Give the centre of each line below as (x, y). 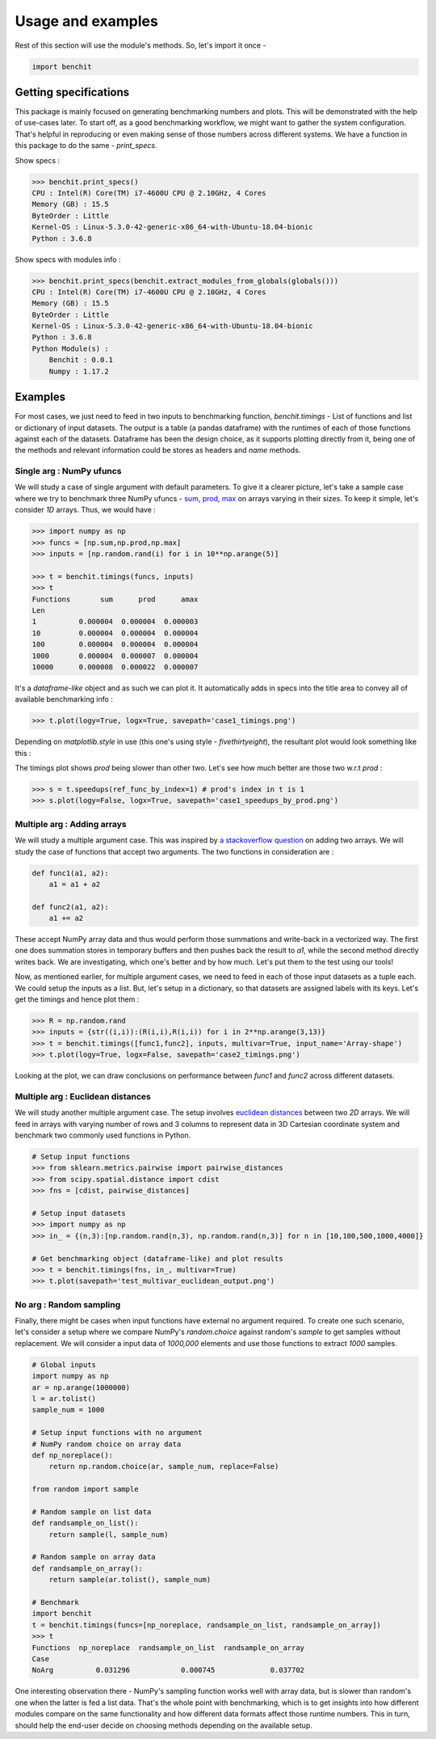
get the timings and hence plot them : (77, 999)
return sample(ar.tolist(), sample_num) (130, 1580)
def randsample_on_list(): (85, 1523)
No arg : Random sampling (68, 1304)
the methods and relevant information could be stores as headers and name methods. (158, 450)
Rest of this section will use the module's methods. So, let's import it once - (140, 45)
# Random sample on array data (94, 1557)
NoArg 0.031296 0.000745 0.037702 (168, 1670)
